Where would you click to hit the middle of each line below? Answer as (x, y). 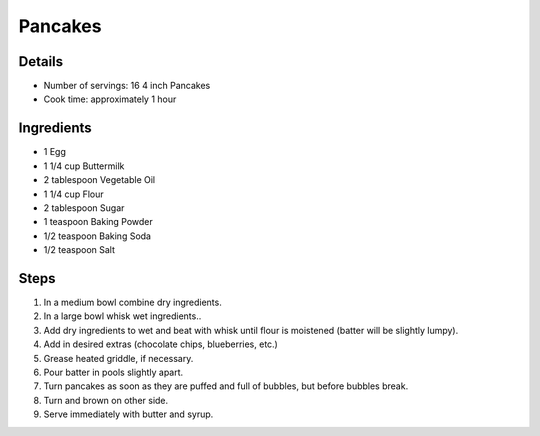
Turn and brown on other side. (106, 400)
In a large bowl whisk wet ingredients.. (122, 316)
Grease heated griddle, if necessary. (118, 358)
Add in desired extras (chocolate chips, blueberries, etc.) (161, 344)
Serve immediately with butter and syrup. (128, 414)
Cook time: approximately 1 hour (110, 99)
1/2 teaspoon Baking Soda (97, 236)
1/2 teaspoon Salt (79, 250)
